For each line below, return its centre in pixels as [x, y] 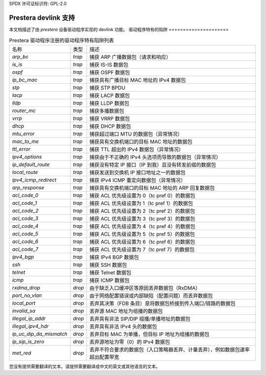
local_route [25, 172]
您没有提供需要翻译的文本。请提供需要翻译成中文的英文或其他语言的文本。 [84, 366]
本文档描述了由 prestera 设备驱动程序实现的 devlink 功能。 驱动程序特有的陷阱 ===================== [119, 29]
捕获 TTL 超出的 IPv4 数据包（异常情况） [137, 149]
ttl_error [21, 149]
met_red [22, 353]
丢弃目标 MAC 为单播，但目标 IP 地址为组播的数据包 [149, 334]
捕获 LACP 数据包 [110, 95]
